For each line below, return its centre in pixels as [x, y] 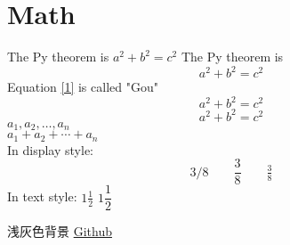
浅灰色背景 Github [60, 231]
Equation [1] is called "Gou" [83, 87]
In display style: [50, 149]
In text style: [42, 196]
